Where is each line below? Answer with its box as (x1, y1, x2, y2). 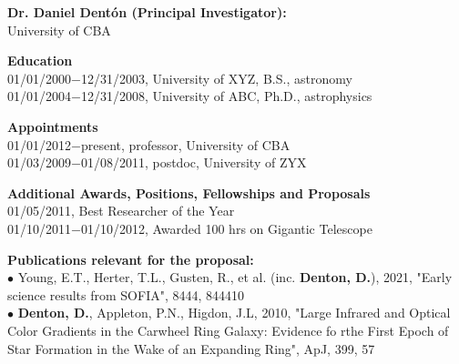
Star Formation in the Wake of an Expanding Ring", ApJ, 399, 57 (7, 339, 375, 358)
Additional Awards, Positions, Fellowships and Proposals (7, 183, 371, 202)
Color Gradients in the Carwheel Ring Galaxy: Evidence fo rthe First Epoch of (7, 320, 449, 339)
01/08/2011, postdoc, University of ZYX (80, 153, 307, 172)
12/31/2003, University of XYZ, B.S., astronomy (80, 68, 352, 87)
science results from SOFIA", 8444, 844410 (7, 285, 245, 304)
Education (7, 51, 73, 70)
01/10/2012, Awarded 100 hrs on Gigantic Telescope (80, 218, 372, 238)
